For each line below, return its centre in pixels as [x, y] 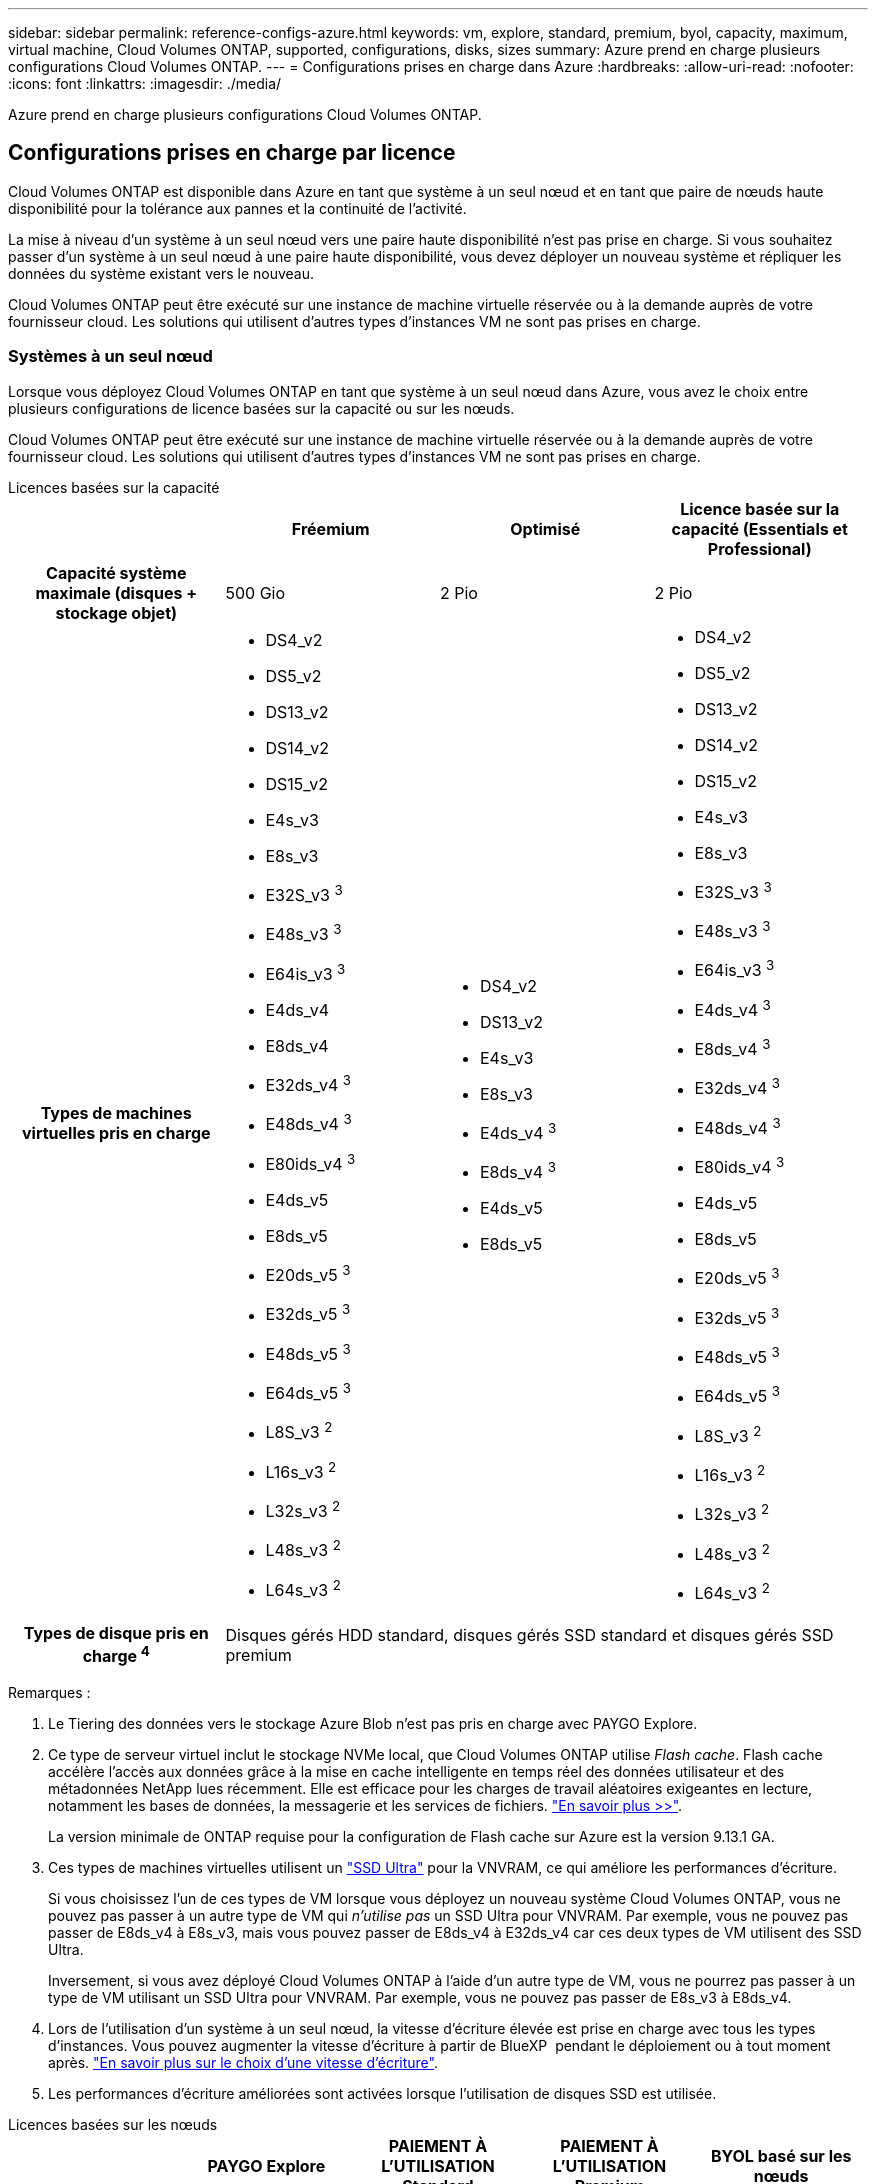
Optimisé [545, 528]
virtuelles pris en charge [116, 1132]
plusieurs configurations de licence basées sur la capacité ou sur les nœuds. [261, 408]
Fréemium [330, 528]
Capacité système [116, 572]
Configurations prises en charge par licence [232, 153]
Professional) [759, 548]
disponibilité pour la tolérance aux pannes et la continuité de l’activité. [237, 208]
